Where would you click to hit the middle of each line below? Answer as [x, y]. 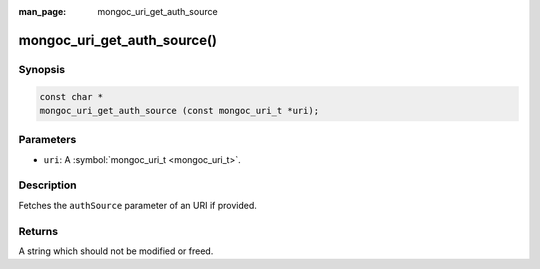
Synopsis [41, 69]
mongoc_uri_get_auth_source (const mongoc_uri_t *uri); [179, 110]
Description [47, 185]
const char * [71, 96]
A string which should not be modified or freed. [116, 251]
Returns [38, 231]
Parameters [47, 140]
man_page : [42, 11]
